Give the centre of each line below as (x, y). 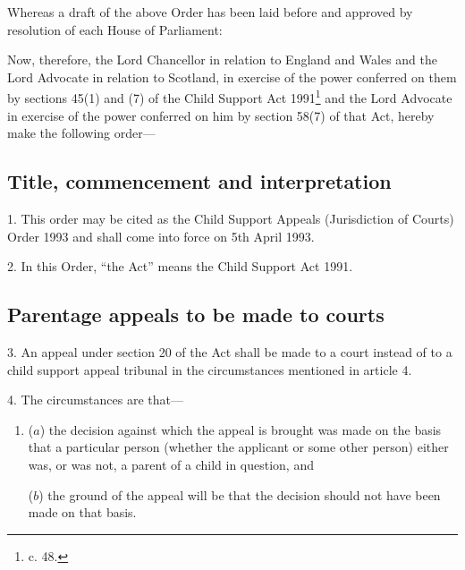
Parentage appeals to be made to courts (196, 315)
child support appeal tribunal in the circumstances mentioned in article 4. (210, 369)
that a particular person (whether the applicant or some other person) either (238, 447)
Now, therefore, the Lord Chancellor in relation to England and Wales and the (222, 60)
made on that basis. (82, 512)
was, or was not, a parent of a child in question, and (171, 464)
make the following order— (81, 133)
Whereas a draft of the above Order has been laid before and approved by (210, 12)
